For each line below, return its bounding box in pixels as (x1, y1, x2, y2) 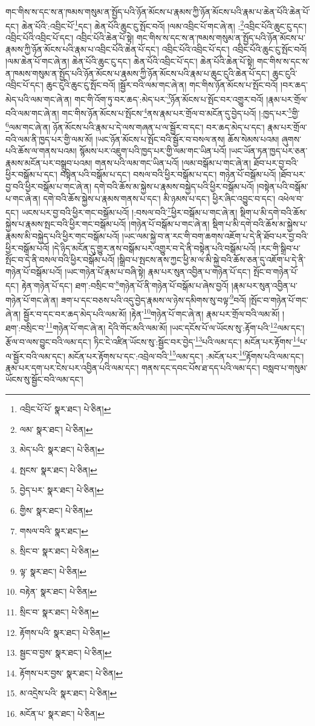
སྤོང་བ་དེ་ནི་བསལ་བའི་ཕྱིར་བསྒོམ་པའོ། (5, 253, 115, 266)
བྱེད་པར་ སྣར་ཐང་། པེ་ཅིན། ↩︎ (19, 484, 104, 496)
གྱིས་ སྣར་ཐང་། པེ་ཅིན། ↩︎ (19, 504, 93, 516)
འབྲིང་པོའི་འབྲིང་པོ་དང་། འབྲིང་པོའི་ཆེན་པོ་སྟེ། (5, 31, 134, 44)
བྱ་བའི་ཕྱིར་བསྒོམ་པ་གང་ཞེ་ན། (5, 180, 92, 192)
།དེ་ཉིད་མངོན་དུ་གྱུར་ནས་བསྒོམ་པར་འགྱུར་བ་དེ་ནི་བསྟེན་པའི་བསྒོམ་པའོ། (52, 241, 256, 254)
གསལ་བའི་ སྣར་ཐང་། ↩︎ (19, 524, 88, 537)
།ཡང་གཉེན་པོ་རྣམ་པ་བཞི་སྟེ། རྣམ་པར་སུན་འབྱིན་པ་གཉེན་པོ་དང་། (65, 265, 251, 277)
